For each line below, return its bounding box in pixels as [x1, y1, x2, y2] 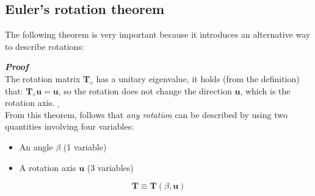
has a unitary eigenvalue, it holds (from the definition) [96, 72, 300, 85]
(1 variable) [63, 140, 107, 153]
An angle [19, 140, 53, 153]
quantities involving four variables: [5, 120, 134, 133]
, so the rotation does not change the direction [58, 84, 232, 97]
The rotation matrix [5, 72, 81, 85]
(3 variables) [87, 161, 134, 173]
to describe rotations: [5, 40, 84, 52]
